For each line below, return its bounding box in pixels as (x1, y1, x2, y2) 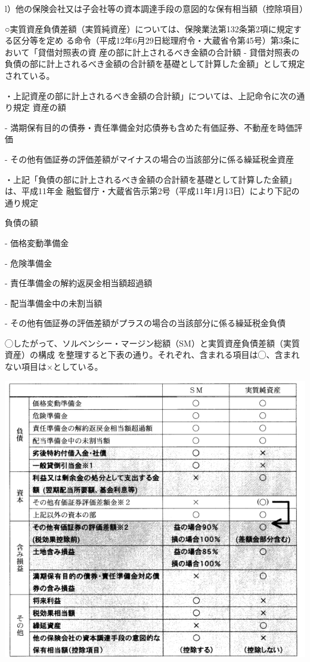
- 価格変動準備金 (5, 236, 69, 249)
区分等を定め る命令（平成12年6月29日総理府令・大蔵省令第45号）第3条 (13, 34, 292, 47)
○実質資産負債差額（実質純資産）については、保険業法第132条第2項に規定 (5, 22, 293, 35)
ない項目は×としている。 (5, 360, 103, 373)
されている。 (5, 69, 55, 81)
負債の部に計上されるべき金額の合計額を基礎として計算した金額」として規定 (5, 57, 305, 70)
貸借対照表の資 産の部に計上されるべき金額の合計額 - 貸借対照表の (38, 45, 300, 58)
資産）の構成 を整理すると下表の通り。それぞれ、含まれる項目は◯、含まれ (5, 348, 300, 361)
